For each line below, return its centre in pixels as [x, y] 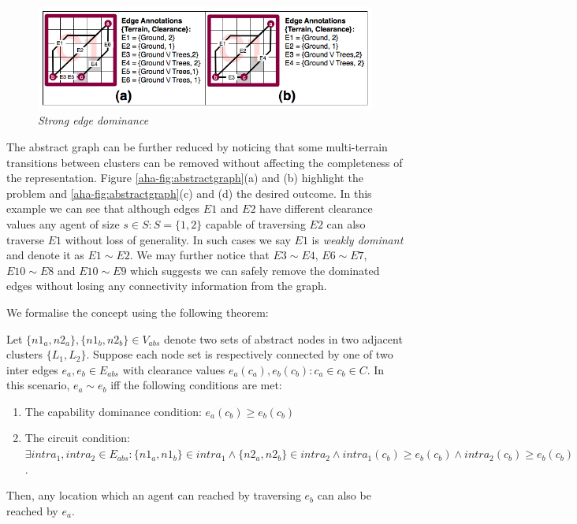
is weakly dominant [357, 239]
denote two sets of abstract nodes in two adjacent [283, 338]
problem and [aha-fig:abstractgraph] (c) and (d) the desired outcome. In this [189, 193]
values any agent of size [63, 223]
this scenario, [38, 385]
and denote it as [45, 255]
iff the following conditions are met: [196, 385]
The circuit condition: [77, 438]
